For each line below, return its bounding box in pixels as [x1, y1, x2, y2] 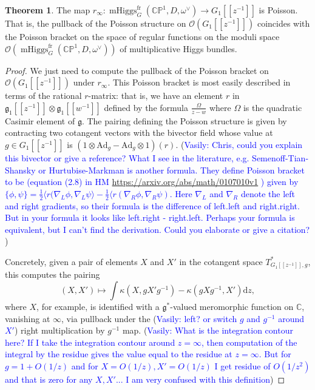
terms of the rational [5, 89, 82, 102]
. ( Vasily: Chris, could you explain [175, 138, 303, 150]
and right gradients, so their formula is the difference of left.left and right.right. [5, 199, 300, 212]
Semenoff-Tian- [252, 151, 309, 164]
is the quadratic [243, 101, 302, 113]
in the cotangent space [179, 255, 263, 267]
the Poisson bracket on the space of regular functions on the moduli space [5, 30, 280, 42]
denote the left [240, 187, 295, 200]
